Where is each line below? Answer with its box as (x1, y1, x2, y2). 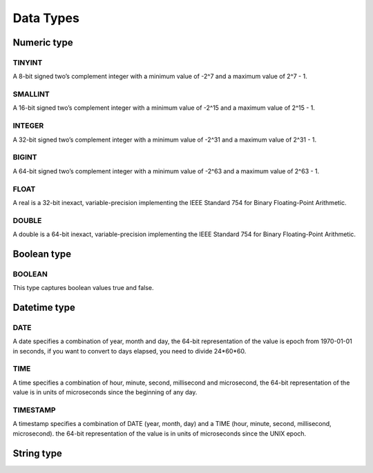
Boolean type (12, 248, 72, 260)
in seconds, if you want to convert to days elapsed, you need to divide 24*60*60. (12, 347, 247, 355)
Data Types (12, 10, 79, 26)
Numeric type (12, 37, 73, 48)
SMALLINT (12, 90, 50, 99)
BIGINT (12, 153, 37, 162)
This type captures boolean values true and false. (12, 284, 154, 292)
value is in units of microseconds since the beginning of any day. (12, 388, 198, 396)
